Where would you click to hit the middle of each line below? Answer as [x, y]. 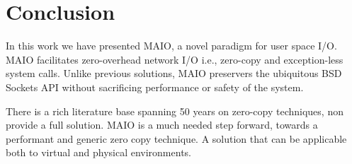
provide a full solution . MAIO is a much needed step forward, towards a [162, 125]
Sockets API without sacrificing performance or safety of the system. [155, 87]
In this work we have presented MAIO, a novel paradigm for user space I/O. [171, 46]
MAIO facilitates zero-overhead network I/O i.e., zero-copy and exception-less [175, 59]
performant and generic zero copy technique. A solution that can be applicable [176, 138]
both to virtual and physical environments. [98, 152]
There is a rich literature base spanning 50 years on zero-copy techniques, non [175, 111]
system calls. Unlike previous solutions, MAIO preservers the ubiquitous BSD [174, 73]
